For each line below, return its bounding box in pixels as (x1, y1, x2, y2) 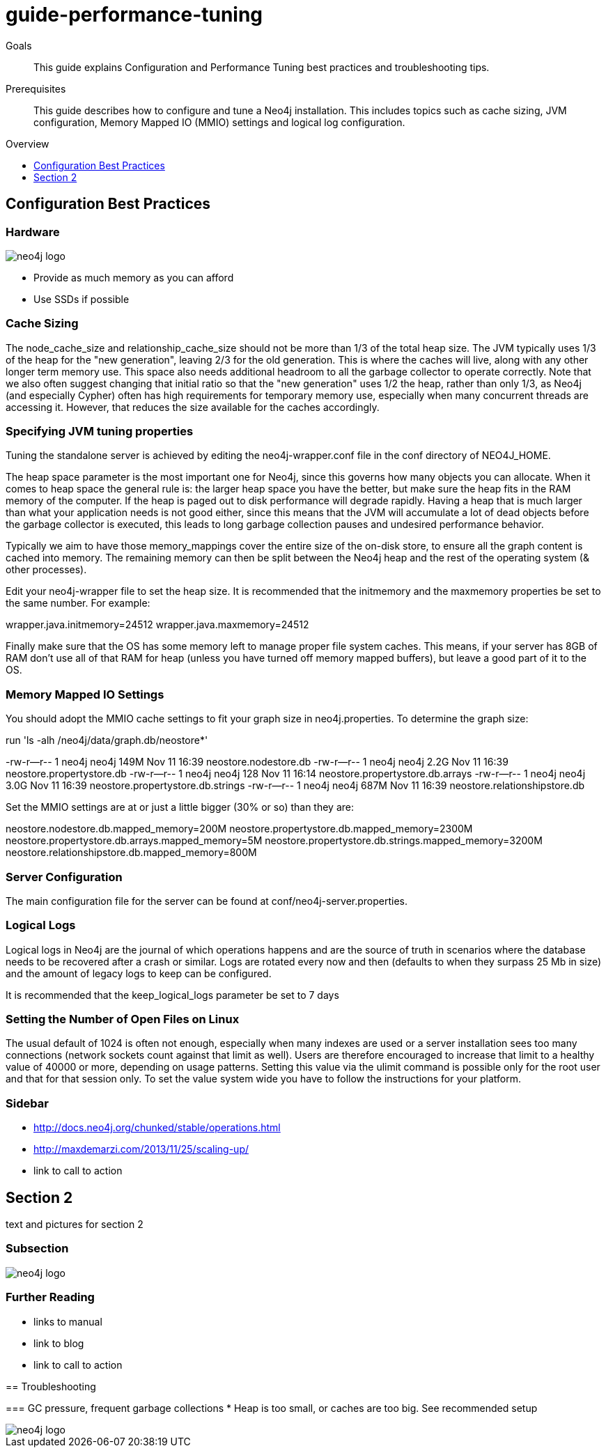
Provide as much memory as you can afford (33, 271, 234, 283)
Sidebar (6, 1096, 49, 1110)
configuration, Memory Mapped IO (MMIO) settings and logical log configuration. (33, 116, 405, 128)
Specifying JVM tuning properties (6, 424, 194, 439)
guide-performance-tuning (6, 3, 263, 26)
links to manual (33, 1315, 102, 1328)
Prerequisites (6, 82, 66, 95)
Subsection (6, 1241, 69, 1256)
